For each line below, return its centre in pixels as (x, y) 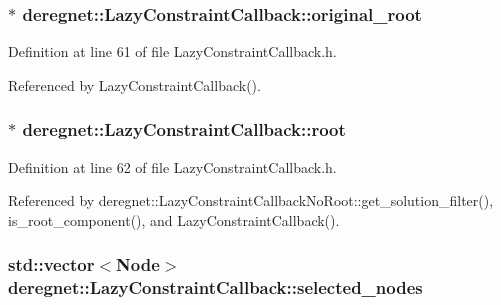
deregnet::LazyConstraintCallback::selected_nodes (215, 287)
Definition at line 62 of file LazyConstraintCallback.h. (172, 166)
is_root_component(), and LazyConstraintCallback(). (174, 219)
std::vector (51, 264)
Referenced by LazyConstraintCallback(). (134, 84)
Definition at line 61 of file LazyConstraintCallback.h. (172, 51)
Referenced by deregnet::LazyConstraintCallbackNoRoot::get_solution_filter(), (251, 200)
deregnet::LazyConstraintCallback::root (184, 129)
